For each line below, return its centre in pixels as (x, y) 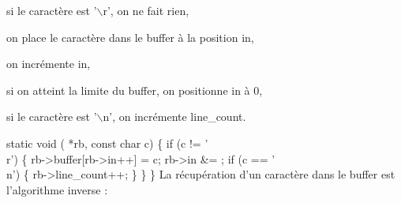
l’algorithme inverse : (57, 189)
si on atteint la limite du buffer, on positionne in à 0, (135, 90)
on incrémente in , (49, 64)
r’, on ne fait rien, (146, 10)
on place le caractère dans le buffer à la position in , (130, 37)
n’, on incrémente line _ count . (174, 117)
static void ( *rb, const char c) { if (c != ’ (107, 143)
